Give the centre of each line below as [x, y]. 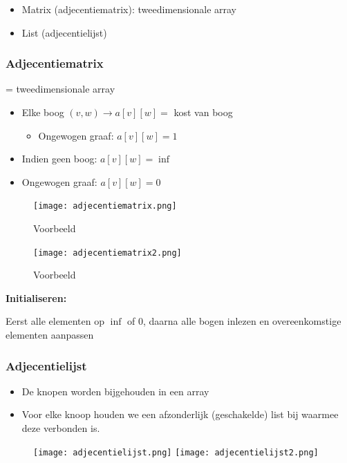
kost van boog [203, 112]
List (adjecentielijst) [64, 32]
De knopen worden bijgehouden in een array [115, 391]
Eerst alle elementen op [55, 321]
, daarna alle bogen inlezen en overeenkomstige [242, 321]
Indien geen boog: [59, 159]
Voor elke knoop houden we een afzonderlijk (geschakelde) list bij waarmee [180, 414]
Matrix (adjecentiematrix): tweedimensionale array [129, 9]
